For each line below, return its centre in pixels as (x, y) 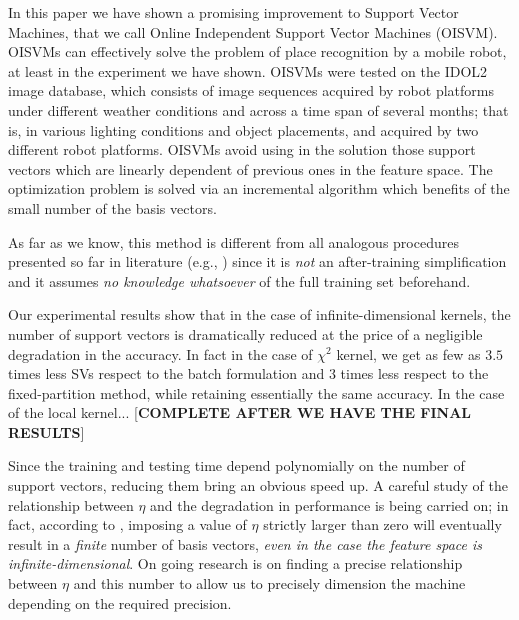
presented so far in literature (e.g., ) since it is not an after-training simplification (257, 261)
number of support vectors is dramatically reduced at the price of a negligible (245, 333)
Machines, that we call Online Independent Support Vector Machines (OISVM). (253, 31)
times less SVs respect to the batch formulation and (166, 373)
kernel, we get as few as (408, 353)
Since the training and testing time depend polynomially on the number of (236, 465)
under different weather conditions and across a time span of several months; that (258, 109)
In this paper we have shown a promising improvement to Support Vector (233, 12)
